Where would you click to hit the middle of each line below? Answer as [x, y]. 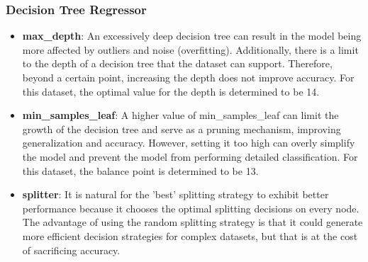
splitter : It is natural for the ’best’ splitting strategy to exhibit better [175, 194]
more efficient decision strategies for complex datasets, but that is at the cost [190, 235]
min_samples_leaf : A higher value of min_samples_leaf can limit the [180, 115]
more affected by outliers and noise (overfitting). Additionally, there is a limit [190, 49]
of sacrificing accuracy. [71, 250]
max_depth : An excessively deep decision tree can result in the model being [192, 36]
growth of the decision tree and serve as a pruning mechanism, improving [182, 129]
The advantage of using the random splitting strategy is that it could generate [193, 222]
